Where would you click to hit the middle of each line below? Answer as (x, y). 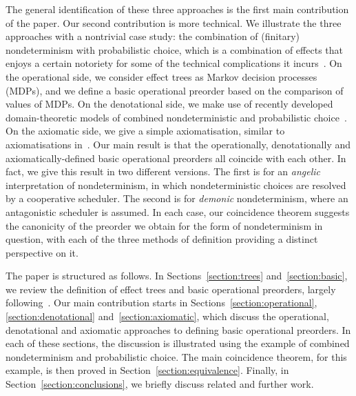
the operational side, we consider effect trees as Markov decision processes (161, 76)
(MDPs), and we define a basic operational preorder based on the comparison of (175, 90)
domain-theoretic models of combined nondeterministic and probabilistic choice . (176, 117)
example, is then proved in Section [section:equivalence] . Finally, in (147, 370)
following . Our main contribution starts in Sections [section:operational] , (161, 303)
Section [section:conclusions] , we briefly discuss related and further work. (160, 384)
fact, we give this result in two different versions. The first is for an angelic (163, 171)
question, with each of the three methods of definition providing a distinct (162, 239)
